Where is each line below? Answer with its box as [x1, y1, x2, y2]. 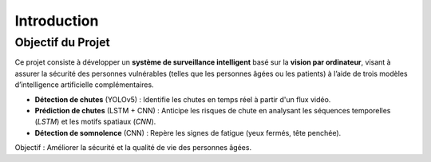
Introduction [14, 12, 99, 30]
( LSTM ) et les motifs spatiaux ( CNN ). [34, 117, 156, 127]
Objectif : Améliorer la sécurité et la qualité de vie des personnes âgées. [14, 143, 251, 152]
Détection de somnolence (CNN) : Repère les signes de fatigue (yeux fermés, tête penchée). [34, 128, 342, 137]
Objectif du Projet [14, 35, 111, 49]
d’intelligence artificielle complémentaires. [14, 80, 155, 89]
